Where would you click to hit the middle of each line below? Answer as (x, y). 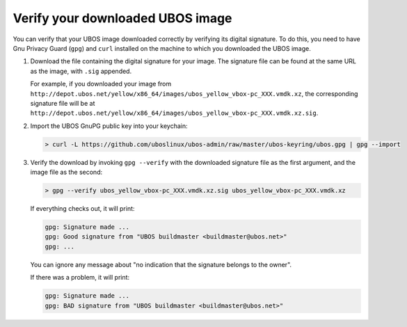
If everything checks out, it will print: (82, 208)
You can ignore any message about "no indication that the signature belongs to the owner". (161, 264)
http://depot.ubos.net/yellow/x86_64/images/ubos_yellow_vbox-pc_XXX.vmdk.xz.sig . (174, 113)
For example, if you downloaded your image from (101, 84)
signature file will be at (63, 103)
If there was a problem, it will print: (80, 278)
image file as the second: (66, 172)
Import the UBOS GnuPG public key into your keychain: (109, 126)
